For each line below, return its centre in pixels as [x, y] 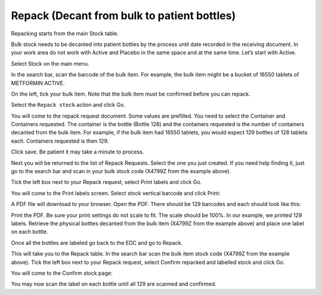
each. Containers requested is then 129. [60, 141]
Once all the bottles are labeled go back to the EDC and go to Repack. [97, 242]
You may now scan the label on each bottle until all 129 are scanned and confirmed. [114, 284]
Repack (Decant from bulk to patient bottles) [123, 16]
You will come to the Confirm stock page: [62, 273]
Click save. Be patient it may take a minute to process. [78, 152]
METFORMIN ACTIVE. [38, 83]
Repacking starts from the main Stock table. [65, 33]
